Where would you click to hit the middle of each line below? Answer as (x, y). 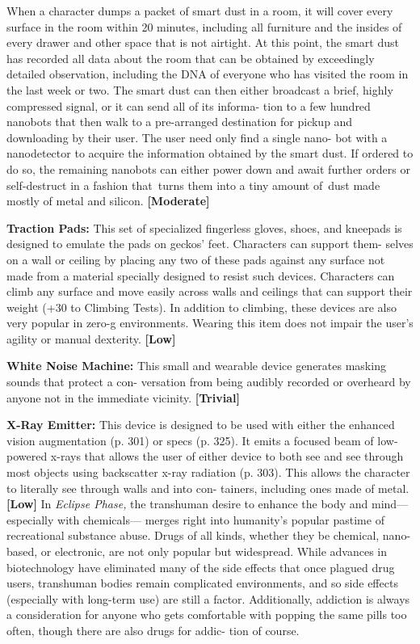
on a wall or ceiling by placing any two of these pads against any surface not (196, 259)
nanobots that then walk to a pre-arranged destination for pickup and (180, 122)
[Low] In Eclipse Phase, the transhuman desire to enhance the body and (187, 504)
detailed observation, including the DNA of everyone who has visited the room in (208, 74)
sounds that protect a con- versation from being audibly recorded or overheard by (209, 382)
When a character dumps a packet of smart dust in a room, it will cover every (200, 11)
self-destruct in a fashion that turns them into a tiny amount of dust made (193, 185)
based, (22, 551)
